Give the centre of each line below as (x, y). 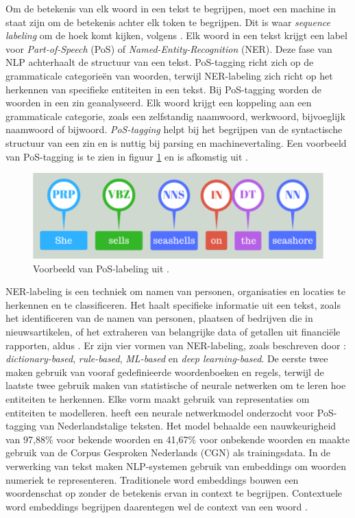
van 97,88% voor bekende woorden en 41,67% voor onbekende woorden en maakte (178, 439)
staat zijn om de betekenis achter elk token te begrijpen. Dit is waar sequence (168, 22)
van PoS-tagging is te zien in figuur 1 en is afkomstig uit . (127, 156)
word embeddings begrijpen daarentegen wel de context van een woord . (157, 506)
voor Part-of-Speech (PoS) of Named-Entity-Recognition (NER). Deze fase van (169, 48)
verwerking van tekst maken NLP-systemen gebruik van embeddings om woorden (176, 466)
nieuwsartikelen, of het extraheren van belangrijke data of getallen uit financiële (173, 331)
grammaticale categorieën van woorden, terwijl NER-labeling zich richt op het (169, 75)
